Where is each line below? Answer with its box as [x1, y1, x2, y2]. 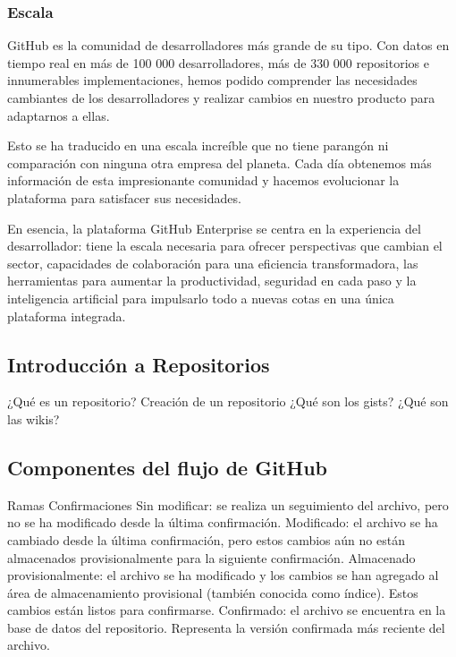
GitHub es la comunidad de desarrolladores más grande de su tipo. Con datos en [7, 36, 450, 55]
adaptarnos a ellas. [7, 106, 110, 124]
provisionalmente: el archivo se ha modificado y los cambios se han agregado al [7, 566, 439, 584]
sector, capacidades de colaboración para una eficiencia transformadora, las [7, 253, 418, 272]
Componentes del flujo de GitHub [7, 453, 327, 481]
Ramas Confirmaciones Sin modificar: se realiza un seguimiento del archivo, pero [7, 495, 449, 514]
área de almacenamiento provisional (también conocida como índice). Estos [7, 583, 418, 602]
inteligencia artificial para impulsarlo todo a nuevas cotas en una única [7, 288, 394, 307]
